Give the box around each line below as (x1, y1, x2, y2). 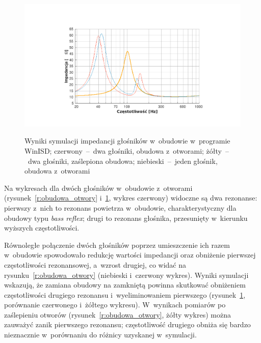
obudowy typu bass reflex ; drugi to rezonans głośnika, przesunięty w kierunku (4, 212, 248, 223)
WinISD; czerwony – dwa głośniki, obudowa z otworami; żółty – (24, 145, 229, 156)
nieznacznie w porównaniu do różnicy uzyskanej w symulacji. (4, 329, 197, 340)
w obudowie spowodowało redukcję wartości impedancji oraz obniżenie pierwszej (4, 249, 256, 260)
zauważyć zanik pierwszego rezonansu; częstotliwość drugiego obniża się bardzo (4, 319, 251, 330)
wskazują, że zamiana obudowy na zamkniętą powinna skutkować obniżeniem (4, 279, 246, 290)
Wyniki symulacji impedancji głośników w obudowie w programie (24, 135, 230, 146)
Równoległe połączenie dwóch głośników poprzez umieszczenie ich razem (4, 239, 230, 250)
